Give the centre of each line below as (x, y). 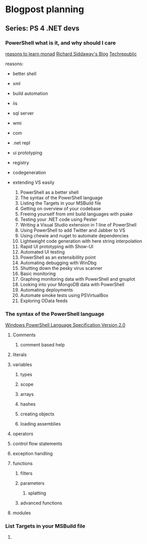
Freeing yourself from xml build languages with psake (77, 214)
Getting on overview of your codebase (61, 208)
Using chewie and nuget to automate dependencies (74, 235)
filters (26, 474)
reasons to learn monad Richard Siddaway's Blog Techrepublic (71, 54)
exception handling (33, 454)
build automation (30, 93)
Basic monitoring (38, 274)
